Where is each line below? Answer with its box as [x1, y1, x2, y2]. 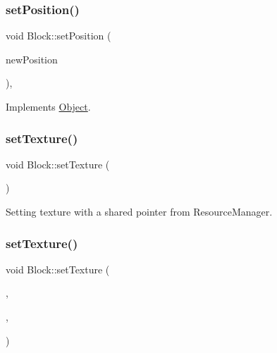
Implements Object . [6, 99, 91, 113]
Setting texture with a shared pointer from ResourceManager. [6, 204, 273, 218]
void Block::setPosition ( [6, 28, 111, 43]
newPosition [6, 51, 58, 66]
